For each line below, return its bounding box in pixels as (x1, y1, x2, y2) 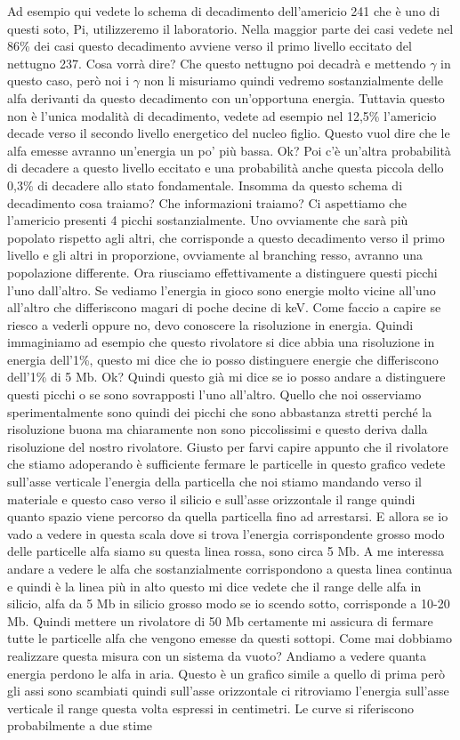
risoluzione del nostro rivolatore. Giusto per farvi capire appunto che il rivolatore (7, 437, 448, 455)
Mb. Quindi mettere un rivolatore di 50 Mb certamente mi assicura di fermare (7, 611, 433, 630)
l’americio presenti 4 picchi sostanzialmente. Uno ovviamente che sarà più (7, 211, 408, 229)
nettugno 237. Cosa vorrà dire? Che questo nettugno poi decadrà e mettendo (7, 53, 426, 72)
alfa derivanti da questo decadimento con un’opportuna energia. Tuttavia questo (7, 88, 445, 107)
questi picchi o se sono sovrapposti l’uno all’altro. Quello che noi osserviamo (7, 385, 422, 404)
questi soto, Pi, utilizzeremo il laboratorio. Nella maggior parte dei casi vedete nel (7, 19, 454, 37)
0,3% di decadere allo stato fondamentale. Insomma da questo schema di (7, 175, 403, 194)
